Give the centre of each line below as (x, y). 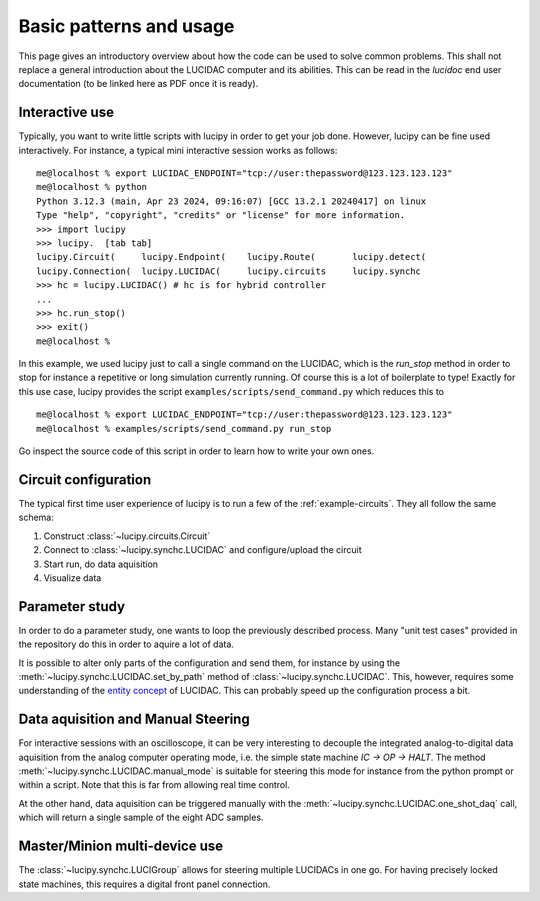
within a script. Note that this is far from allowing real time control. (154, 785)
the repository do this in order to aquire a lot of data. (126, 644)
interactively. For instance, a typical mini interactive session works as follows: (178, 150)
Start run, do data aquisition (101, 564)
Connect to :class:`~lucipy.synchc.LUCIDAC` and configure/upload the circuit (202, 550)
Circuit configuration (85, 479)
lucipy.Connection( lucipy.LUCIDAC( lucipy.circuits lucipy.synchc (229, 271)
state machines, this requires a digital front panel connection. (144, 884)
